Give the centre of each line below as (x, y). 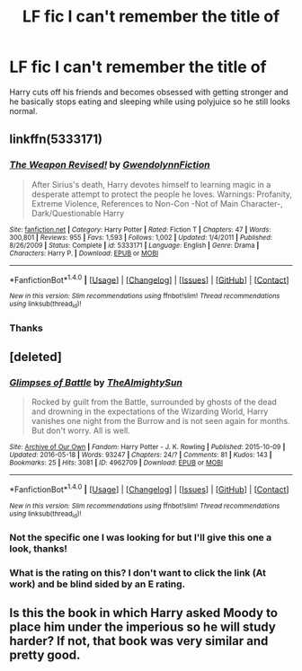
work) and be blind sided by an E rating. (98, 584)
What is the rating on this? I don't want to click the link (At (138, 573)
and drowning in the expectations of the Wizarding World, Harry (150, 411)
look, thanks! (38, 549)
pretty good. (45, 655)
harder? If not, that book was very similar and (139, 641)
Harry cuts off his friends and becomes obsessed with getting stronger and (149, 92)
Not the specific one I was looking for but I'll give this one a (141, 538)
